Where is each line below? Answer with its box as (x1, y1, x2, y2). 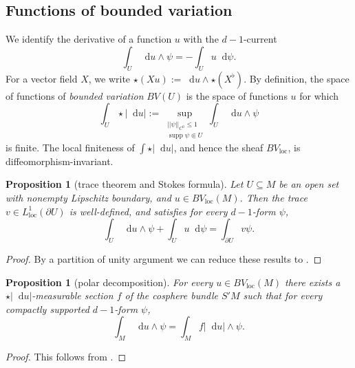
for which (299, 88, 339, 102)
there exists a (284, 274, 341, 289)
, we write (88, 71, 131, 85)
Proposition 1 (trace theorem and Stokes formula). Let (6, 177, 244, 191)
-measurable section (32, 288, 114, 303)
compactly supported (6, 301, 89, 316)
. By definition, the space (244, 71, 349, 85)
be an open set (279, 177, 339, 191)
